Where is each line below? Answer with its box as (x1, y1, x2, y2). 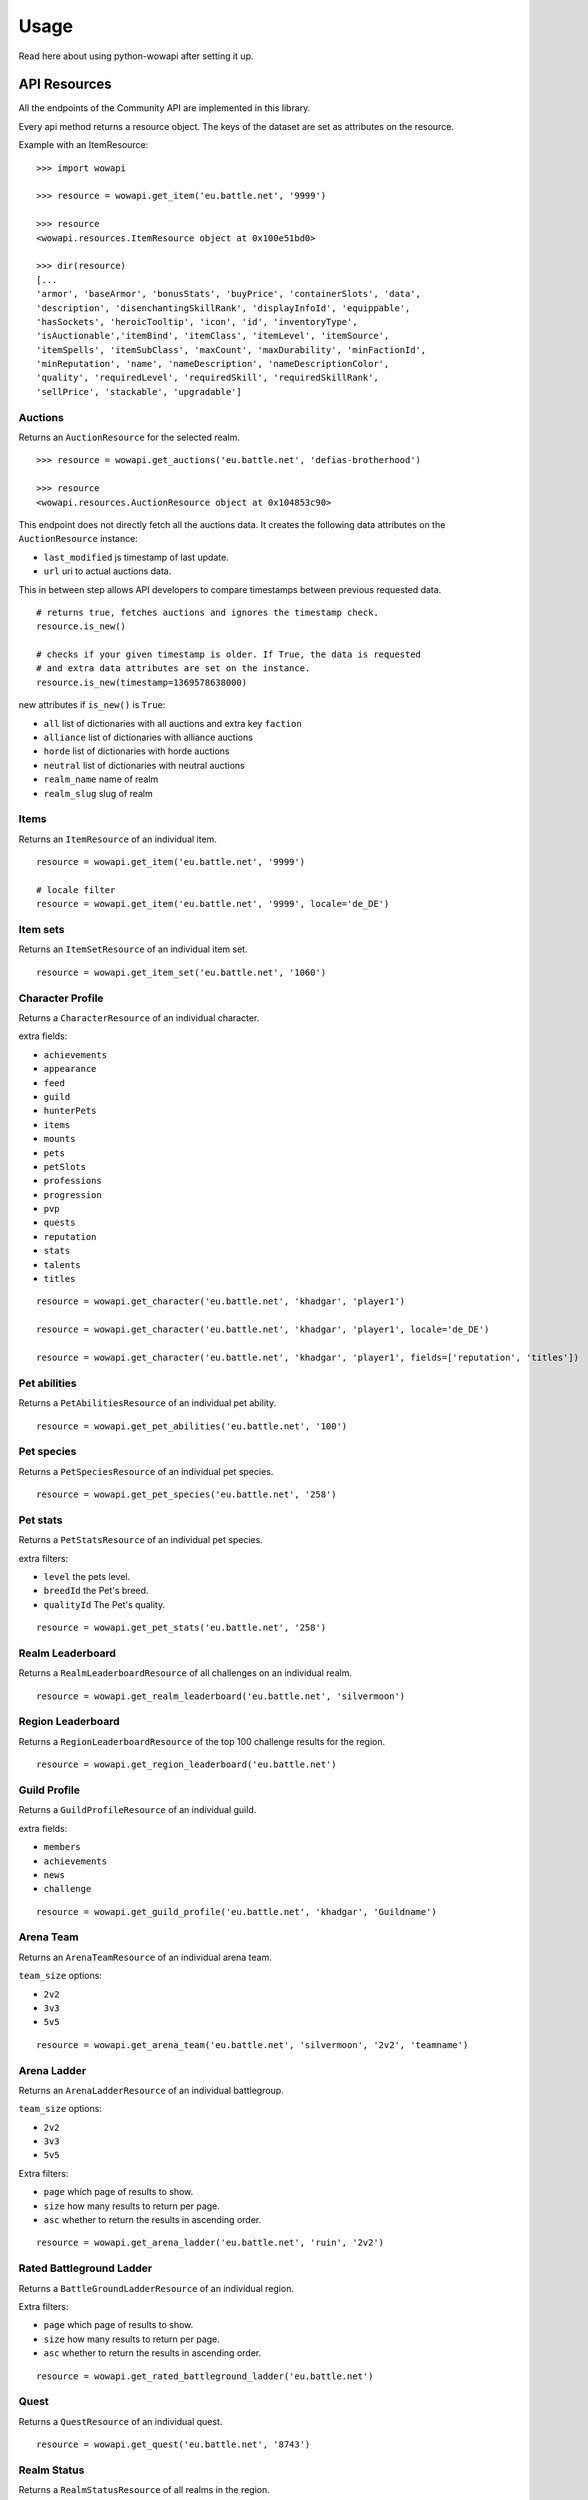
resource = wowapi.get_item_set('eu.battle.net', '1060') (36, 966, 327, 978)
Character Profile (18, 991, 104, 1005)
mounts (43, 1133, 76, 1145)
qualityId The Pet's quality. (43, 1598, 165, 1610)
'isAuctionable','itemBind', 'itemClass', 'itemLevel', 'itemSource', (36, 330, 390, 342)
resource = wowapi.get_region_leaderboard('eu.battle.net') (36, 1759, 337, 1770)
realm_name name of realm (43, 773, 159, 785)
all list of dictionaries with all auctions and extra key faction (43, 717, 302, 729)
